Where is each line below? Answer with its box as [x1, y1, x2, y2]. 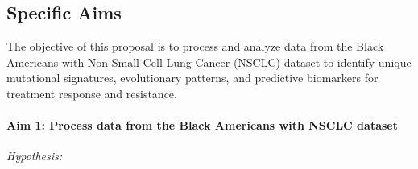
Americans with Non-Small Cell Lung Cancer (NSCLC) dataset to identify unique [6, 53, 412, 70]
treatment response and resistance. [6, 84, 177, 101]
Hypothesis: [6, 147, 63, 164]
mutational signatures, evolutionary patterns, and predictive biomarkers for [6, 69, 379, 86]
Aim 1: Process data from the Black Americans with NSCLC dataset [6, 117, 398, 134]
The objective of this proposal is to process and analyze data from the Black [6, 38, 384, 55]
